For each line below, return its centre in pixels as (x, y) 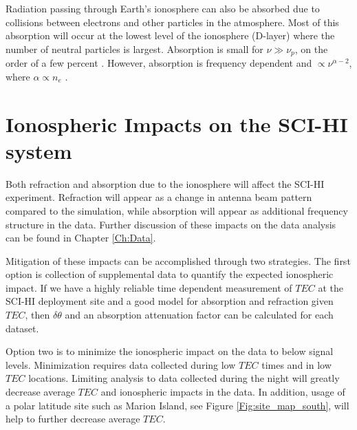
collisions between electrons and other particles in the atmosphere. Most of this (172, 22)
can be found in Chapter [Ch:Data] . (81, 238)
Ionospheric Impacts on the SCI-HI (177, 123)
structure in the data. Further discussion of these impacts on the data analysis (171, 224)
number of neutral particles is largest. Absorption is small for (134, 49)
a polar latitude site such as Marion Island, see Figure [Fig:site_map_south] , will (177, 405)
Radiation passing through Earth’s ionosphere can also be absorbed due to (163, 8)
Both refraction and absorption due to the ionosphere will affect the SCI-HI (165, 183)
